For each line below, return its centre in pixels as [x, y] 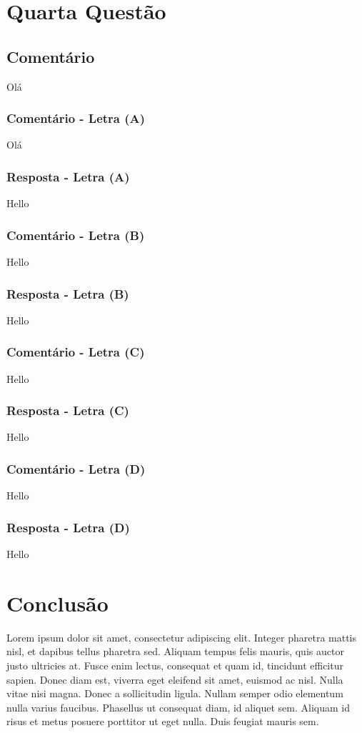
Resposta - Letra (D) [68, 527]
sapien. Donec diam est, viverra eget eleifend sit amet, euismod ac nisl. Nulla [175, 679]
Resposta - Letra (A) [68, 176]
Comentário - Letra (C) [76, 352]
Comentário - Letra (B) [76, 235]
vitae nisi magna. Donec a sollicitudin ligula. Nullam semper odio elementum [175, 693]
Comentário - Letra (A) [76, 118]
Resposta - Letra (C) [68, 410]
